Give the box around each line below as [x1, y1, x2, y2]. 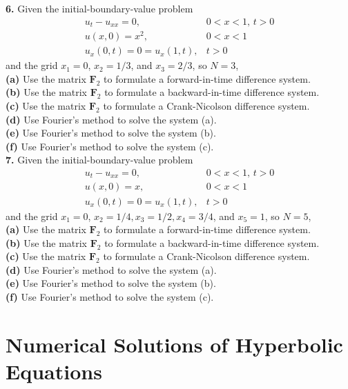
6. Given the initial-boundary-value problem [6, 1, 193, 15]
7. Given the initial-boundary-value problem [6, 152, 193, 167]
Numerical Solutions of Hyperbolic [6, 330, 343, 358]
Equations [6, 357, 102, 386]
